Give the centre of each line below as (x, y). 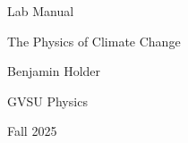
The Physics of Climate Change (94, 41)
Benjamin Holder (54, 71)
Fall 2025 (32, 131)
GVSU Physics (47, 101)
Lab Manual (41, 11)
